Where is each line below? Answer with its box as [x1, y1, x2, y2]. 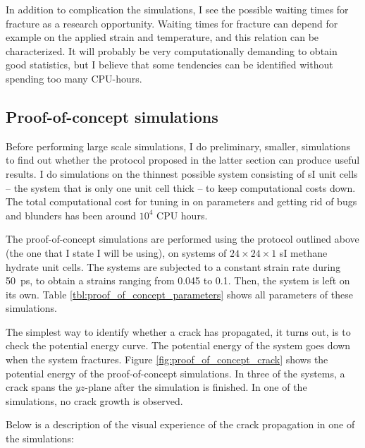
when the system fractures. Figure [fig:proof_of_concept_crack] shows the [6, 352, 328, 367]
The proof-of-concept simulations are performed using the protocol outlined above [6, 231, 359, 246]
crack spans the [6, 380, 73, 394]
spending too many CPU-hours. [6, 71, 142, 85]
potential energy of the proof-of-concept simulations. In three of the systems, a [6, 365, 345, 380]
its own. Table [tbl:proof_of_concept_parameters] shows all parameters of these [6, 286, 353, 301]
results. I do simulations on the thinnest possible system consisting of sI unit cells [6, 166, 358, 181]
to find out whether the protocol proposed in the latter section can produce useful [6, 152, 360, 167]
